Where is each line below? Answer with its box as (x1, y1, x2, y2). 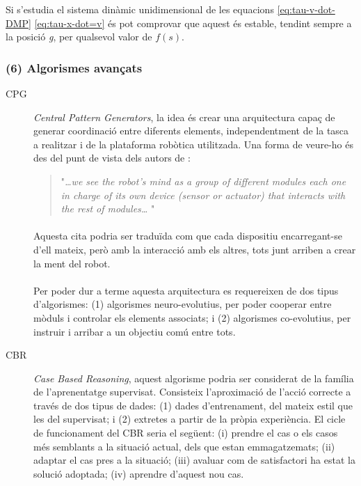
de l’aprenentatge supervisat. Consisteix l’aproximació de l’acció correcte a (33, 384, 351, 399)
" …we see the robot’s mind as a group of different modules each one (61, 173, 346, 188)
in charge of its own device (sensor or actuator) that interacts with (61, 187, 346, 202)
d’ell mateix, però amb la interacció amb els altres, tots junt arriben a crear (33, 242, 356, 256)
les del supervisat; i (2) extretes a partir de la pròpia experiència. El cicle (33, 411, 346, 426)
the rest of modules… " (61, 201, 155, 216)
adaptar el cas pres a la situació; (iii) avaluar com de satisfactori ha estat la (33, 453, 355, 467)
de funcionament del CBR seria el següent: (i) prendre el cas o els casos (33, 425, 338, 440)
